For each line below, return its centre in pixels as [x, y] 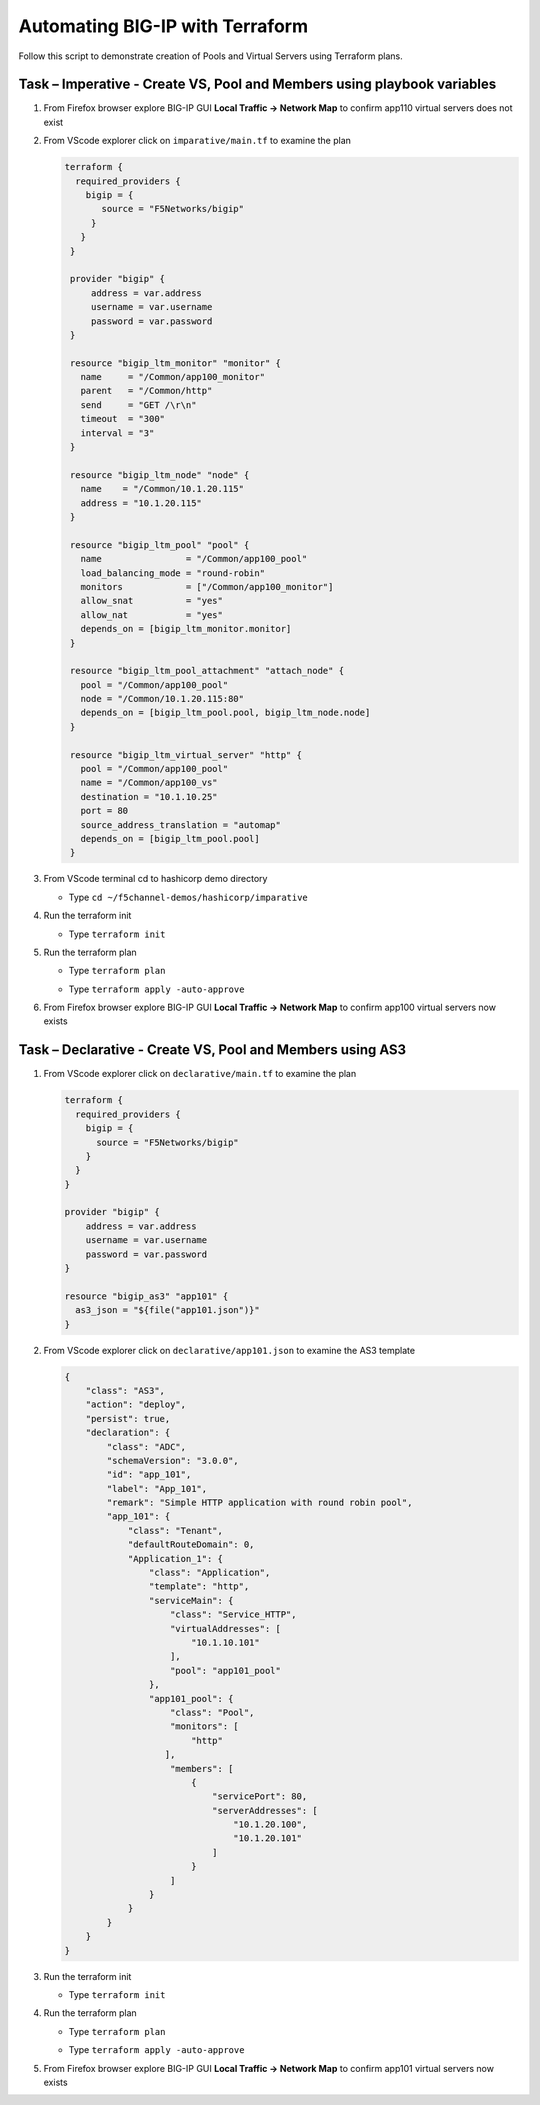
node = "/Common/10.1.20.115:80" [162, 699]
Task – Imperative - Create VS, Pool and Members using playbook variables [257, 84]
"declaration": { [128, 1433]
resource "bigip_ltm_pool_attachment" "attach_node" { [207, 671]
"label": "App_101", [157, 1488]
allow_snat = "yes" [152, 601]
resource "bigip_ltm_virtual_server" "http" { [186, 754]
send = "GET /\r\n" [138, 404]
